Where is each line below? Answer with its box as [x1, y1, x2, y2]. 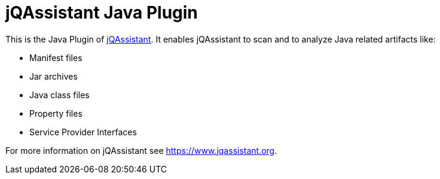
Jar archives [29, 71, 78, 81]
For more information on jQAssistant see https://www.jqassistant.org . [5, 145, 277, 156]
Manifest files [29, 52, 82, 63]
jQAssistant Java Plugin [5, 2, 198, 23]
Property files [29, 108, 82, 119]
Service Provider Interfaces [29, 126, 137, 137]
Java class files [29, 89, 90, 100]
